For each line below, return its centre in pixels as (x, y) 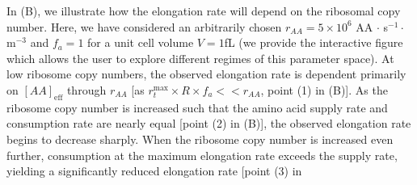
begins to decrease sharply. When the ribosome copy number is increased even (200, 139)
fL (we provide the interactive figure (314, 42)
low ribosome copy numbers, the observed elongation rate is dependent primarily (206, 74)
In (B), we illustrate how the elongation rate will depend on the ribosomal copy (204, 11)
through (86, 89)
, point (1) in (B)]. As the (324, 89)
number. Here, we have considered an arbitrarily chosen (144, 26)
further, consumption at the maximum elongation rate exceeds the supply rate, (202, 155)
